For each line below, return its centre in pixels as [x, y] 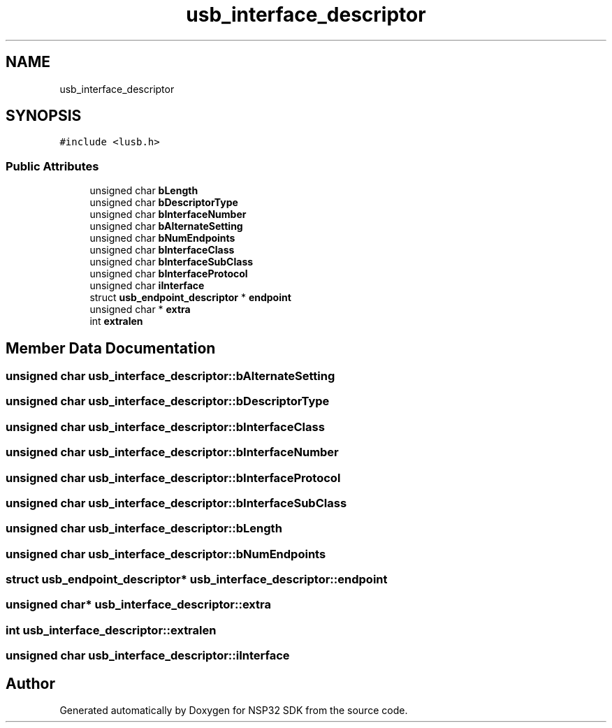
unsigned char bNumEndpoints [162, 238]
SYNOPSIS [44, 116]
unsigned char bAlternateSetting [166, 226]
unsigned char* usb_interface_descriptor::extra [138, 605]
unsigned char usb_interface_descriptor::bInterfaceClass [165, 427]
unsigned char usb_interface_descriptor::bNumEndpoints [166, 554]
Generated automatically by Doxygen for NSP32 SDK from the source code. [234, 710]
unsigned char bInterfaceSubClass [172, 262]
